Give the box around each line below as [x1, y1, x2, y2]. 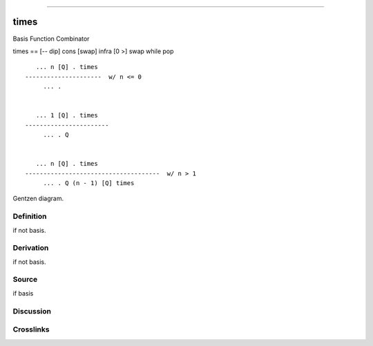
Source [12, 275, 38, 285]
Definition [12, 211, 47, 221]
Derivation [12, 243, 49, 253]
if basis [12, 289, 34, 297]
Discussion [12, 306, 52, 316]
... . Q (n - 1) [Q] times [43, 179, 135, 186]
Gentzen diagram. [12, 194, 64, 203]
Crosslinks [12, 325, 50, 334]
